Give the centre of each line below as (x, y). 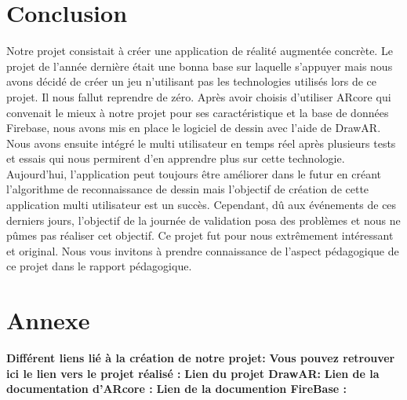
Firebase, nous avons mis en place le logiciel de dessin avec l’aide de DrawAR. (194, 128)
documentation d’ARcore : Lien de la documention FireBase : (176, 389)
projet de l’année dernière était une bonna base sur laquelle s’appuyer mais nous (200, 66)
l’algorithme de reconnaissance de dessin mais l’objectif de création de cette (188, 189)
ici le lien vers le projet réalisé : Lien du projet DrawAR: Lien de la (193, 373)
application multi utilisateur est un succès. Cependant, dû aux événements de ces (202, 205)
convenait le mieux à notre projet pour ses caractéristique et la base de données (198, 112)
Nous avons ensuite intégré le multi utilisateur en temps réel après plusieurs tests (201, 143)
